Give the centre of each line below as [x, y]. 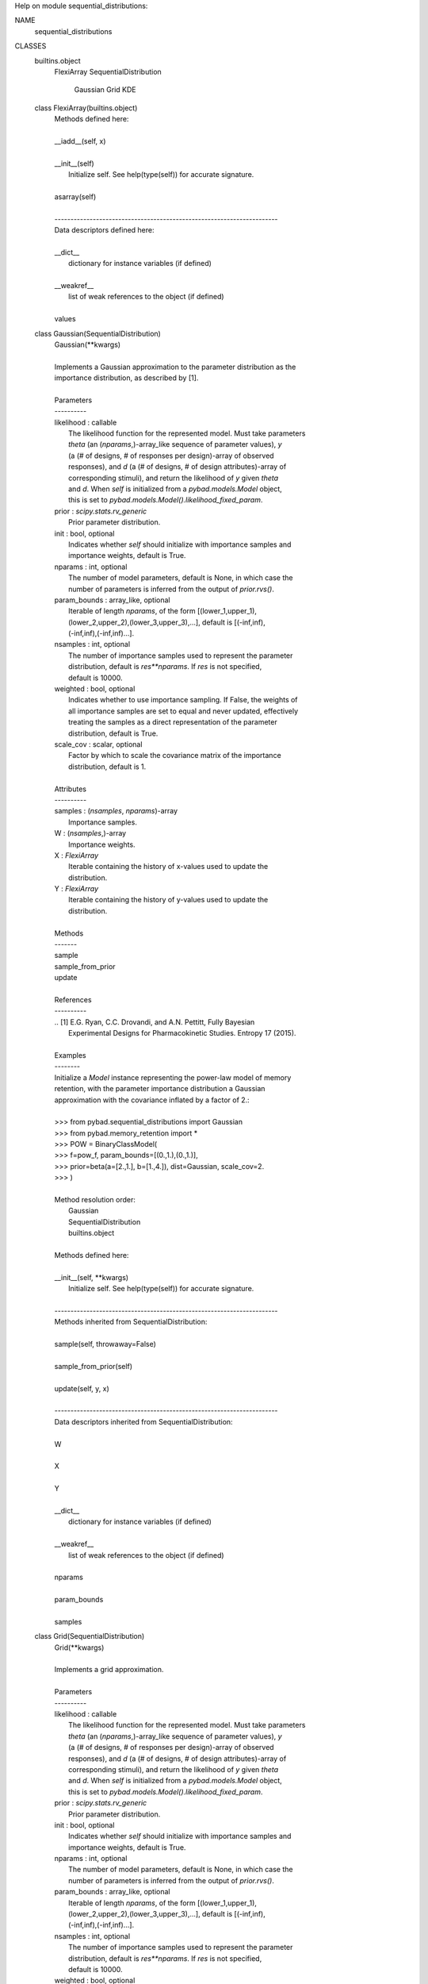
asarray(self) [75, 196]
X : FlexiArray [76, 855]
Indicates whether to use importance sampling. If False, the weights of [183, 700]
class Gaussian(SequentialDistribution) [98, 333]
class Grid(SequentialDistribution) [90, 1636]
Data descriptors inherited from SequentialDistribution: [143, 1421]
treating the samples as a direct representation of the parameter [173, 722]
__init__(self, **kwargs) [92, 1277]
